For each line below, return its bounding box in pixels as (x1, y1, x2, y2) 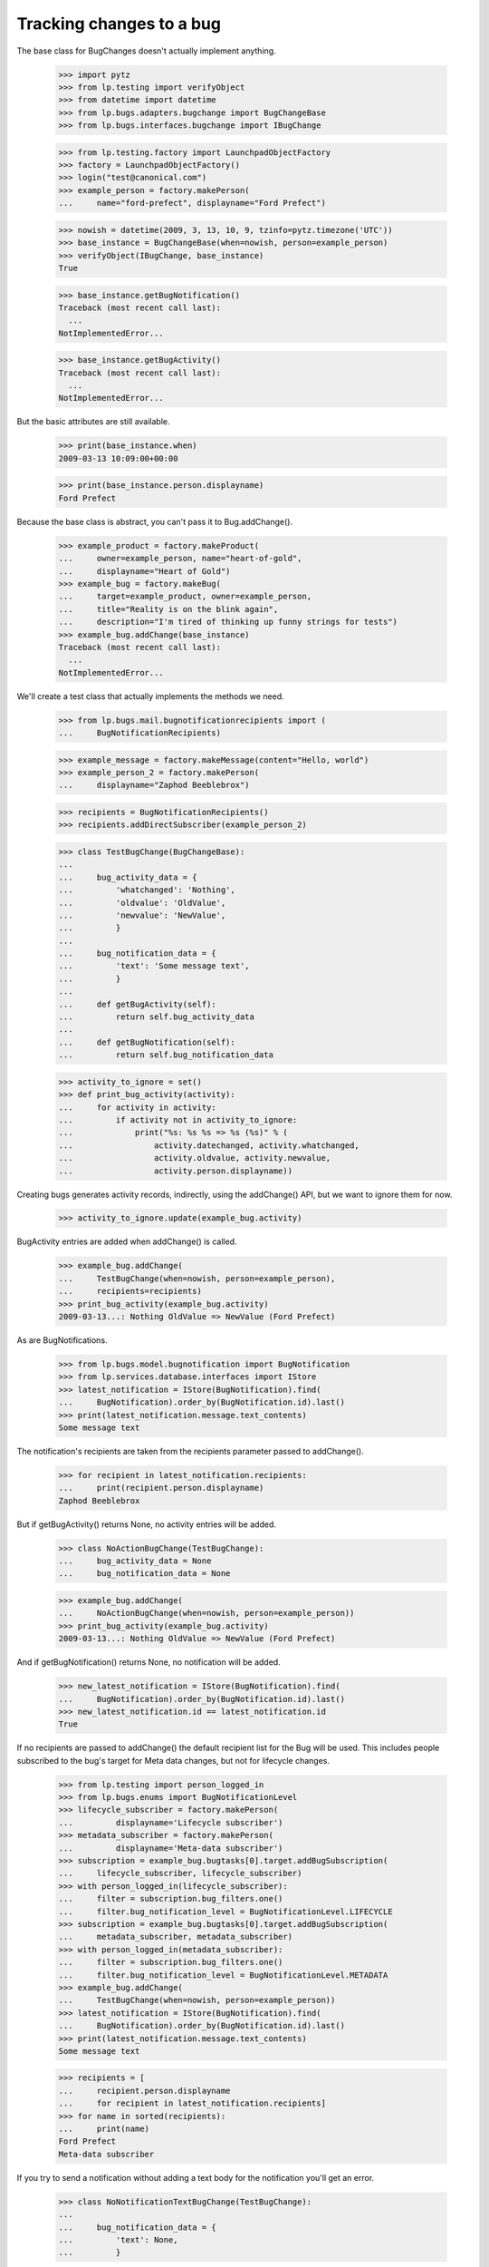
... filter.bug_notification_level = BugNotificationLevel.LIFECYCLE (58, 1906, 393, 1917)
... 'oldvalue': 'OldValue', (58, 898, 226, 908)
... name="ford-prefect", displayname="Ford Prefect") (58, 198, 326, 209)
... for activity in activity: (58, 1102, 216, 1113)
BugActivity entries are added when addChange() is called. (16, 1236, 237, 1247)
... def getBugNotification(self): (58, 1036, 235, 1047)
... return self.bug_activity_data (58, 1012, 255, 1022)
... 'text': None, (58, 2234, 178, 2244)
